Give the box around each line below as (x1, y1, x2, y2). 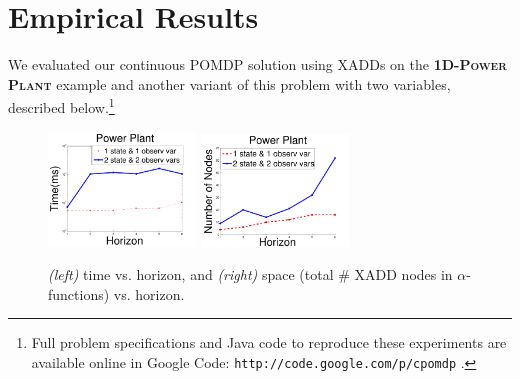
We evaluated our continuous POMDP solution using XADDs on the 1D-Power (8, 54, 507, 75)
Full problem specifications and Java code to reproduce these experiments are (31, 332, 507, 353)
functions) (48, 283, 110, 304)
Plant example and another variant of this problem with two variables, (8, 73, 451, 94)
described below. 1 (8, 94, 115, 117)
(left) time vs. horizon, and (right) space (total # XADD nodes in (48, 264, 453, 285)
